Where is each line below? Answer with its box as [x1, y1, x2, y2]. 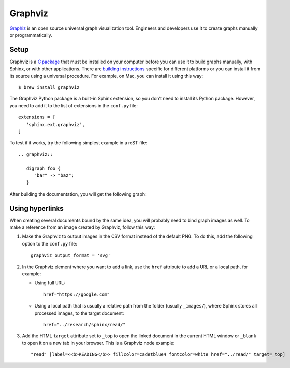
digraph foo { [26, 165, 61, 171]
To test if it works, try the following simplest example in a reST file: [9, 140, 148, 146]
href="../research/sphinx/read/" [43, 322, 126, 327]
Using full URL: [34, 280, 65, 286]
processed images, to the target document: [34, 310, 124, 316]
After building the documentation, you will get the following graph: [9, 191, 147, 197]
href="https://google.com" [43, 291, 110, 297]
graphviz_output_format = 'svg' [31, 253, 111, 258]
